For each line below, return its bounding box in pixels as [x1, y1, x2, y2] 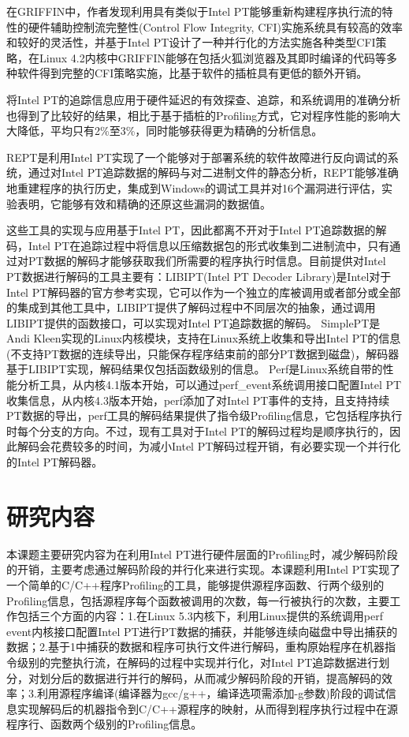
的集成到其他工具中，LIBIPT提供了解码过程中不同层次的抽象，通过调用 [6, 299, 376, 316]
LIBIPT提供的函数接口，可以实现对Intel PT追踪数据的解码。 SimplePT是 [6, 314, 381, 331]
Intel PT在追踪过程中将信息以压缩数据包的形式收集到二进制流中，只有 [28, 237, 390, 253]
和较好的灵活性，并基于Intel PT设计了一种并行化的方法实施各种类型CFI [6, 34, 376, 51]
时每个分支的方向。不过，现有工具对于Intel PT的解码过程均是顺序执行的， [6, 422, 390, 439]
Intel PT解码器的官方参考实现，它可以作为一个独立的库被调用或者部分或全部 [6, 283, 401, 300]
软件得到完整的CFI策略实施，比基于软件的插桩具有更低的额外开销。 [17, 65, 368, 81]
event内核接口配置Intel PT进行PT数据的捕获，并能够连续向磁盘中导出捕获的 [6, 623, 398, 639]
